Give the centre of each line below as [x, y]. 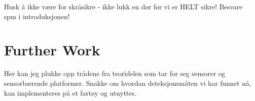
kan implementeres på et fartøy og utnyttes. [70, 92]
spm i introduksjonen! [37, 16]
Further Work [52, 50]
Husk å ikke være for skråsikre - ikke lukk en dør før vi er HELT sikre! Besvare [123, 6]
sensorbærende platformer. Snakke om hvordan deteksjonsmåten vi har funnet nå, [128, 83]
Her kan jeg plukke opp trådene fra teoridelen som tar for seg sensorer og [115, 73]
